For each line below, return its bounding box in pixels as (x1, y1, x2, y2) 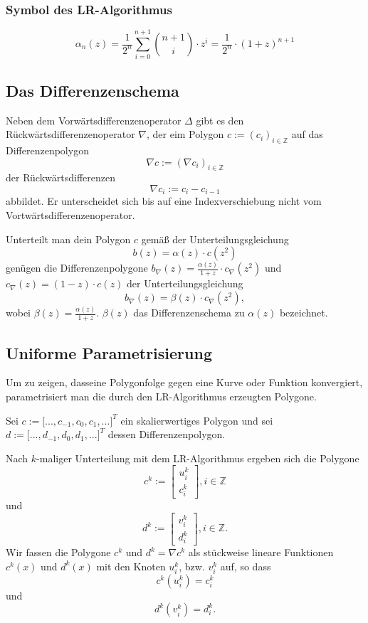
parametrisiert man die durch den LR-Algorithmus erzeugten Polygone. (6, 389, 317, 403)
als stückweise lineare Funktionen (188, 545, 334, 560)
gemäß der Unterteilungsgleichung (141, 231, 289, 246)
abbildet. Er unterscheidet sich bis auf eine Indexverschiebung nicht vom (6, 193, 322, 208)
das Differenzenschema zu (133, 305, 245, 320)
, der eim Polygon (146, 127, 224, 142)
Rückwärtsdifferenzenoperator (6, 127, 135, 142)
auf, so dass (220, 558, 271, 573)
